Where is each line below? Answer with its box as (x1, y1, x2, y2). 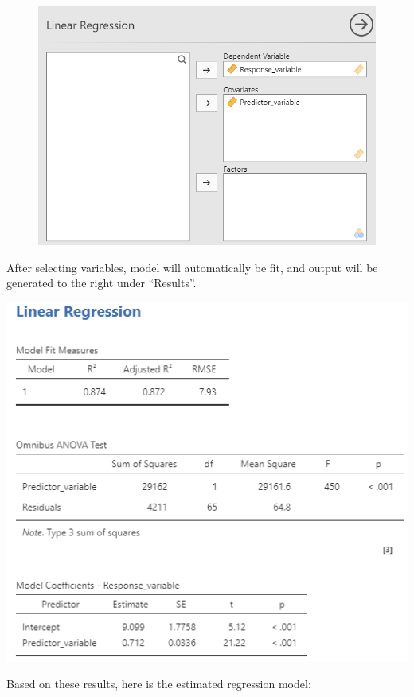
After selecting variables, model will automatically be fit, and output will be (6, 259, 378, 275)
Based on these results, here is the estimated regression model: (6, 675, 311, 691)
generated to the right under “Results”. (6, 275, 197, 291)
